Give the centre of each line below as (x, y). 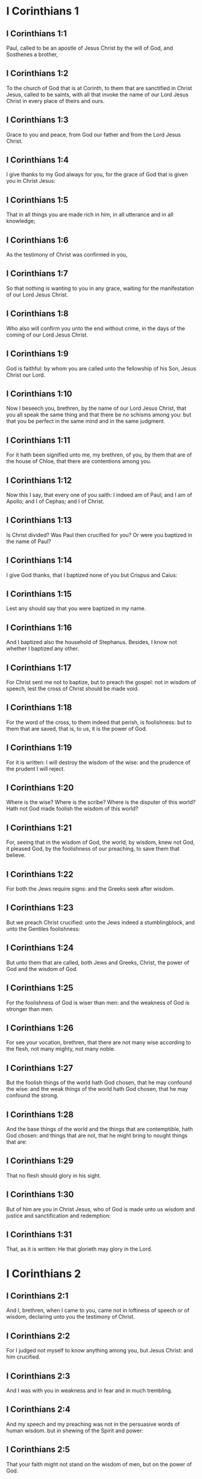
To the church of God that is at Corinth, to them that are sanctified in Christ (99, 88)
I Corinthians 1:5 (37, 200)
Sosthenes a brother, (32, 54)
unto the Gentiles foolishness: (43, 929)
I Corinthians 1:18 (39, 707)
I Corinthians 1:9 (37, 354)
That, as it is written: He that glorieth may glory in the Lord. (79, 1249)
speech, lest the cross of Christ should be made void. (73, 689)
